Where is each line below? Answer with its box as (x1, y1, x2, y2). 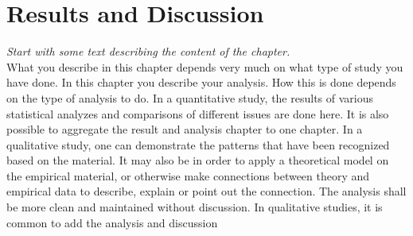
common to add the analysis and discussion (6, 214, 218, 230)
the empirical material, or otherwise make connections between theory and (6, 167, 370, 184)
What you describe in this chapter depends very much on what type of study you (6, 58, 403, 75)
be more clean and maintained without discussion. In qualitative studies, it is (6, 199, 383, 215)
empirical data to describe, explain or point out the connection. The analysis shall (6, 183, 407, 199)
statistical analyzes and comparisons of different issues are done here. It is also (6, 105, 389, 122)
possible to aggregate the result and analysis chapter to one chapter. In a (6, 121, 363, 137)
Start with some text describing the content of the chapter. (6, 43, 290, 60)
